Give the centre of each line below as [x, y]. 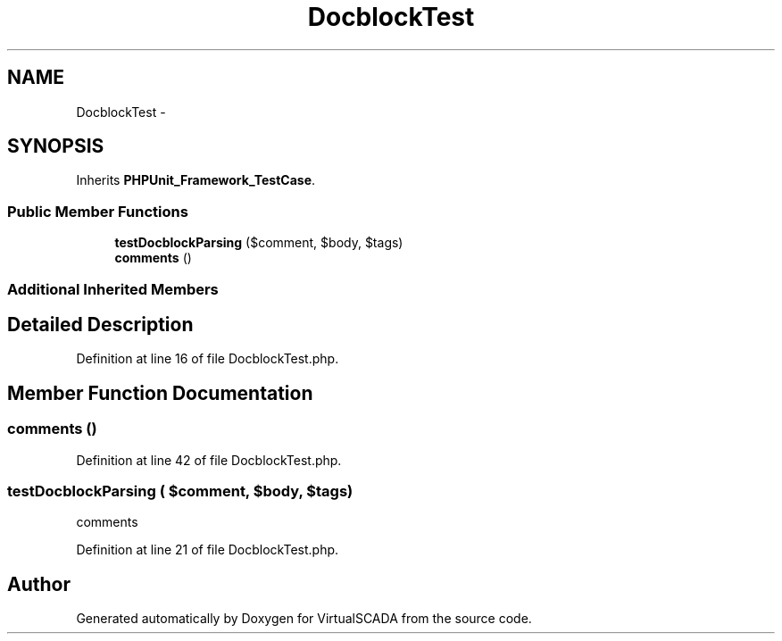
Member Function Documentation [160, 393]
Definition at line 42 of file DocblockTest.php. [209, 460]
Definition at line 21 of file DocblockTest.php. [208, 550]
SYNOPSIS [56, 146]
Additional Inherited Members [113, 289]
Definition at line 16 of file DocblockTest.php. [208, 359]
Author [39, 584]
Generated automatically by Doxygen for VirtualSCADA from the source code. [304, 619]
